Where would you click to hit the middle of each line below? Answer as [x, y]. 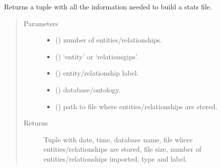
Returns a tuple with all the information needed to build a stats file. [108, 6]
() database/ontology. [88, 89]
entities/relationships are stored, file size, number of [122, 149]
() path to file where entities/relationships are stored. [136, 106]
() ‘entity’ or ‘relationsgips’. [97, 56]
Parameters [41, 23]
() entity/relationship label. [97, 73]
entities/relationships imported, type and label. [115, 158]
